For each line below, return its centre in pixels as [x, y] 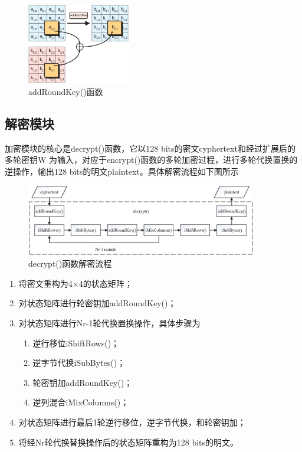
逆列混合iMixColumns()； [81, 402]
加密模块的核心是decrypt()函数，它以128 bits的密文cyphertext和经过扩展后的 [150, 148]
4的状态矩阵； [106, 283]
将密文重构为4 [45, 283]
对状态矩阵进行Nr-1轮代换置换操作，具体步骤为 [109, 322]
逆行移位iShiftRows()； [76, 343]
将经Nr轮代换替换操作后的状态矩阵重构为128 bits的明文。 [129, 442]
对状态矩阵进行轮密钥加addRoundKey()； [97, 303]
